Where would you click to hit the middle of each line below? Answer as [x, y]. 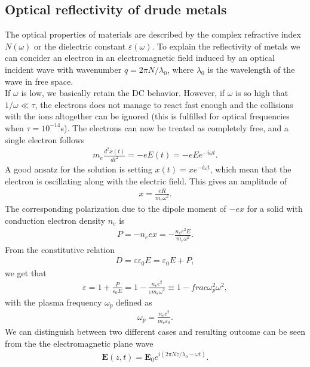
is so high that [262, 93]
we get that [26, 272]
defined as [134, 302]
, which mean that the [251, 169]
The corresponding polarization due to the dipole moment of [116, 208]
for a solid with [275, 208]
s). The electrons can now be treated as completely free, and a [174, 127]
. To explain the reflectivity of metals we [226, 46]
